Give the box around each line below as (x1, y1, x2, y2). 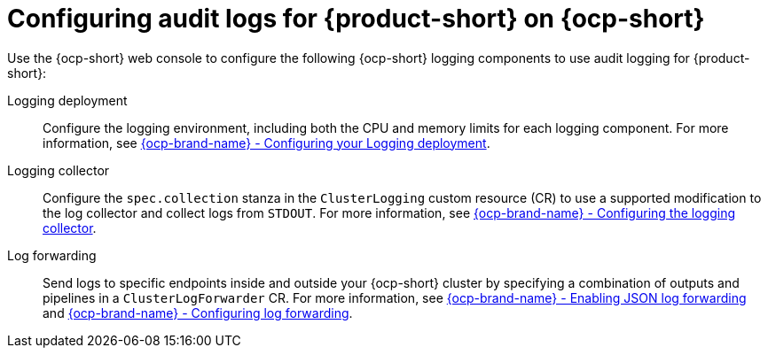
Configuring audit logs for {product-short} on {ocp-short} (7, 4, 705, 34)
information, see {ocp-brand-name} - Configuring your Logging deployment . (43, 135, 490, 150)
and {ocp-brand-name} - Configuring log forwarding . (43, 305, 353, 320)
